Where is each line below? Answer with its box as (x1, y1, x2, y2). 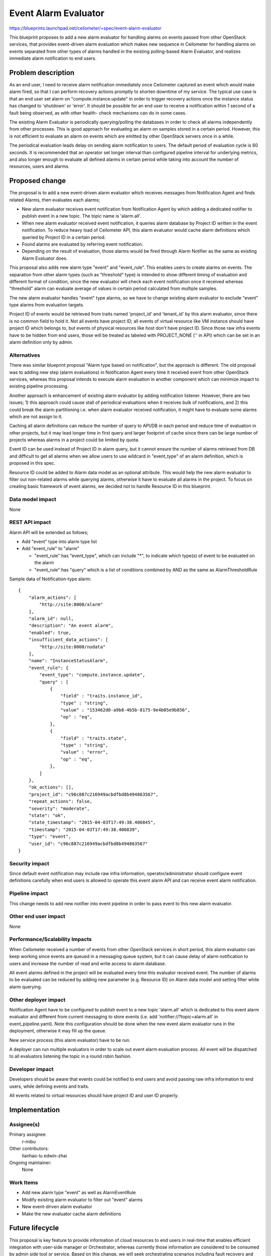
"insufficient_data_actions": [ (28, 637, 108, 643)
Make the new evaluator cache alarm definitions (22, 1211, 121, 1217)
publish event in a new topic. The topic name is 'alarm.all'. (22, 213, 142, 219)
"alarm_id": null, (28, 616, 74, 621)
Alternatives (9, 352, 40, 359)
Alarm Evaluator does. (22, 255, 68, 261)
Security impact (9, 860, 50, 867)
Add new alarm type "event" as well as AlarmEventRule (22, 1190, 136, 1196)
